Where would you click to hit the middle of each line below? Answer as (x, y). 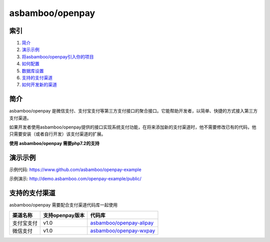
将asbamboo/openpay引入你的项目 (58, 56)
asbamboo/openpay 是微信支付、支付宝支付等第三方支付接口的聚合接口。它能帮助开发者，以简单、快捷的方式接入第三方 (133, 111)
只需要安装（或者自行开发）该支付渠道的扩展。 (57, 134)
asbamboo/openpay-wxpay (123, 231)
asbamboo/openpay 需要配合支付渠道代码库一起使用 (63, 205)
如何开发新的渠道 (39, 84)
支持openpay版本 (64, 215)
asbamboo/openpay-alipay (122, 223)
